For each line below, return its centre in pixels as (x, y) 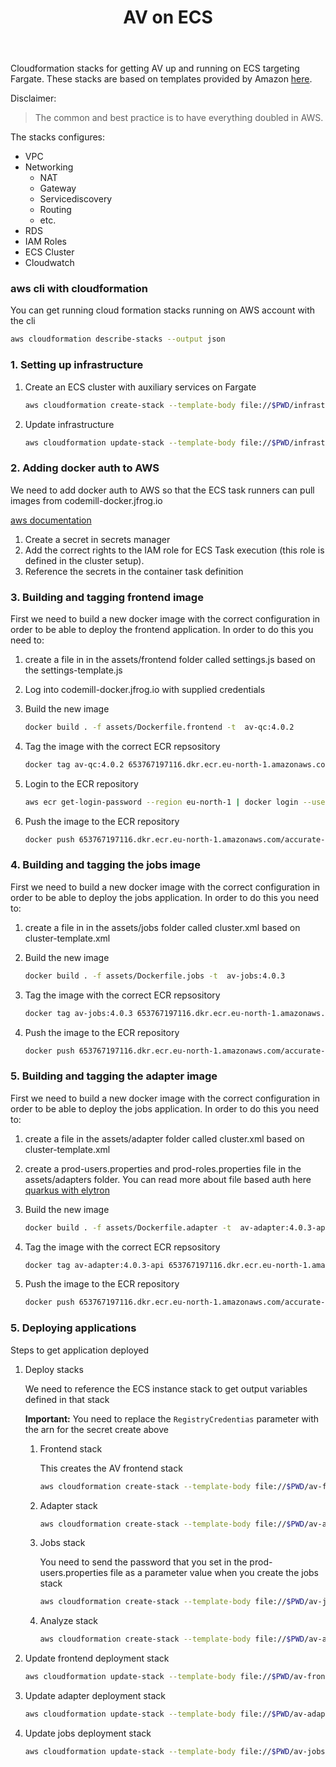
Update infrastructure (69, 424)
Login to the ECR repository (81, 783)
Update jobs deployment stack (88, 1733)
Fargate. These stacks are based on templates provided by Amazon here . (161, 79)
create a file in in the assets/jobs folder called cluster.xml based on (162, 927)
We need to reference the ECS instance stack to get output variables (166, 1388)
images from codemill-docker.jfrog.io (86, 500)
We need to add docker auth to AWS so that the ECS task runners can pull (162, 490)
